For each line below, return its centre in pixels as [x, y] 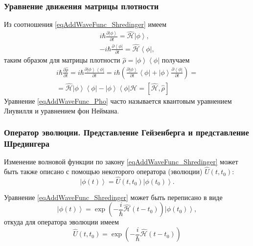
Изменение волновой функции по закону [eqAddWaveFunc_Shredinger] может [121, 162]
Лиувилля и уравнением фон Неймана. [62, 110]
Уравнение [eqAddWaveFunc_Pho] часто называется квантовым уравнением [118, 101]
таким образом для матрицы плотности [62, 60]
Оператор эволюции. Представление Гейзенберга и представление [126, 132]
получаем [176, 60]
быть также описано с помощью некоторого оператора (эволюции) [103, 171]
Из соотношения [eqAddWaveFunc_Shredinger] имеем [85, 24]
